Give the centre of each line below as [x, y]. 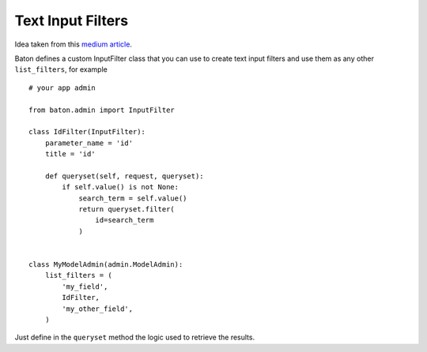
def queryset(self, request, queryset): [125, 176]
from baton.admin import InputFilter [102, 110]
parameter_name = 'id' [89, 143]
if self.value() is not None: [121, 187]
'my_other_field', [98, 309]
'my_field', [85, 286]
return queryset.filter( [127, 210]
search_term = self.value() [133, 198]
